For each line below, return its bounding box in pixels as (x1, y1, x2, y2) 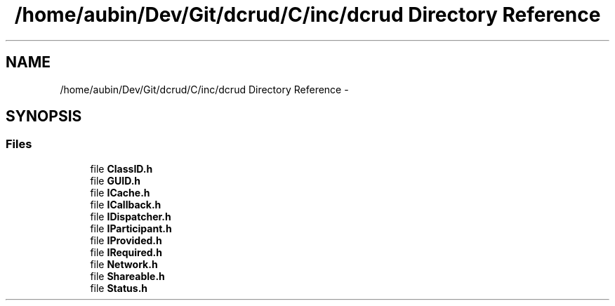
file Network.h (90, 258, 158, 270)
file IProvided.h (90, 234, 162, 246)
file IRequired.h (90, 246, 162, 258)
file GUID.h (90, 174, 141, 187)
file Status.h (90, 281, 148, 294)
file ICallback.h (90, 198, 161, 211)
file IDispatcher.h (90, 210, 171, 222)
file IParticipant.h (90, 222, 172, 234)
